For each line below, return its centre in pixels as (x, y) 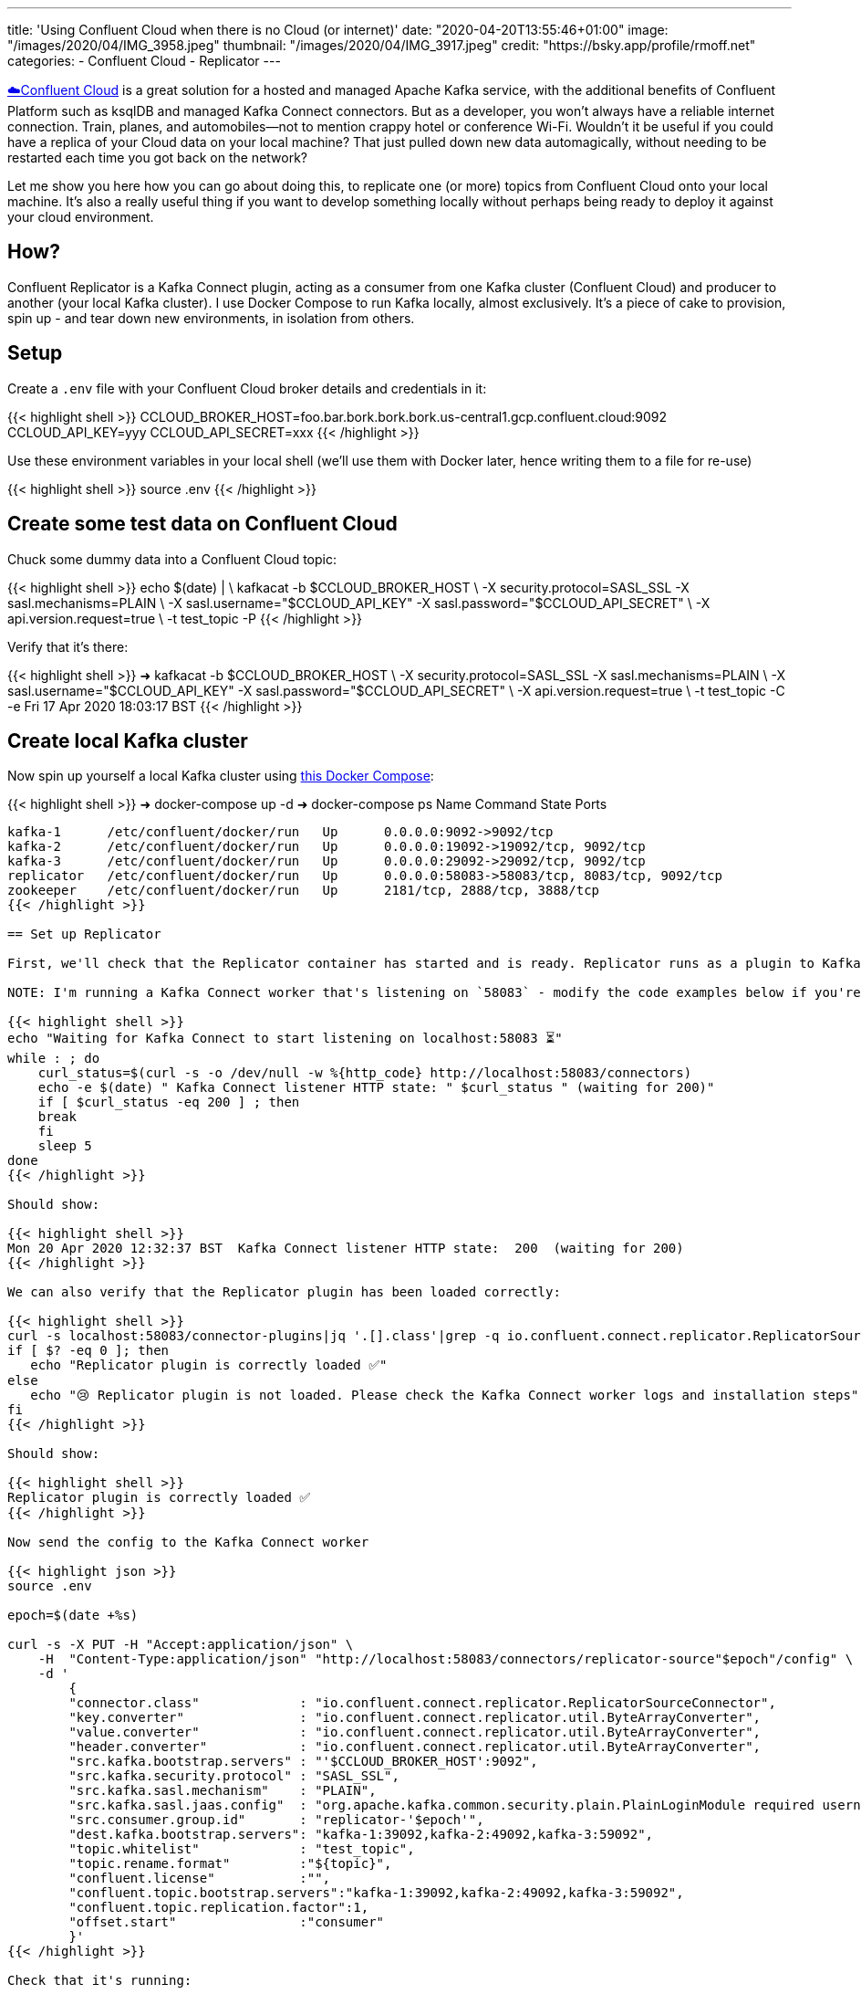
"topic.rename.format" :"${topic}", (230, 1864)
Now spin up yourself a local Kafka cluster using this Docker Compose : (221, 776)
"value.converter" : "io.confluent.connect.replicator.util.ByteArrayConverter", (415, 1732)
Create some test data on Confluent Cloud (202, 524)
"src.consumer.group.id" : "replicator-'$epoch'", (276, 1820)
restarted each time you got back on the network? (158, 157)
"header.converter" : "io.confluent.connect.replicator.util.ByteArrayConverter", (415, 1747)
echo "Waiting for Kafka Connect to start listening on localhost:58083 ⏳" (285, 1039)
